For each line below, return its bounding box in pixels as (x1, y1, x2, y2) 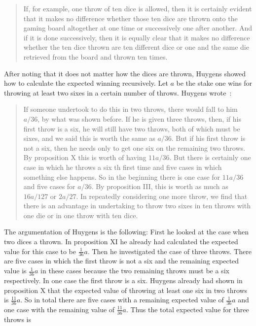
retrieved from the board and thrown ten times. (23, 51, 168, 62)
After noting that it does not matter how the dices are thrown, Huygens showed (4, 68, 246, 78)
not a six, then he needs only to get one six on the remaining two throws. (23, 142, 245, 153)
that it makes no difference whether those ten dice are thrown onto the (23, 13, 238, 23)
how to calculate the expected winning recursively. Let (4, 78, 168, 88)
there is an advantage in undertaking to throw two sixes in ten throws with (23, 200, 251, 211)
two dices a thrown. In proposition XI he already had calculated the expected (4, 236, 238, 247)
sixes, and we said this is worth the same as (23, 133, 155, 143)
